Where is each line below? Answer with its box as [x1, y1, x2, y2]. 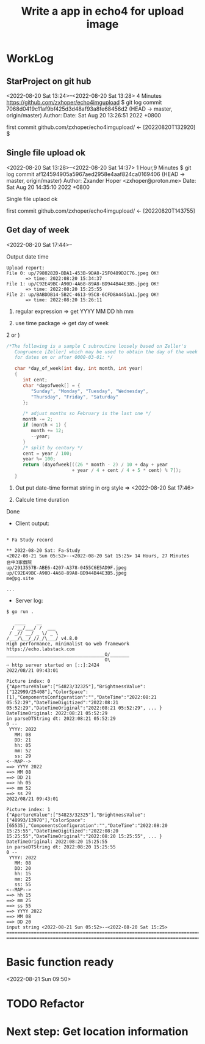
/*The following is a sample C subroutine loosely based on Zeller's [6, 343, 187, 349]
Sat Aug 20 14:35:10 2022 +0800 [6, 183, 90, 191]
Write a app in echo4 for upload [21, 4, 184, 18]
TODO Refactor [6, 997, 85, 1010]
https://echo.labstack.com [6, 646, 75, 652]
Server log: [15, 597, 43, 604]
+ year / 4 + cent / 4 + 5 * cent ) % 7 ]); [71, 468, 182, 474]
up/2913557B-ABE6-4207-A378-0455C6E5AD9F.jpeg [6, 564, 127, 571]
